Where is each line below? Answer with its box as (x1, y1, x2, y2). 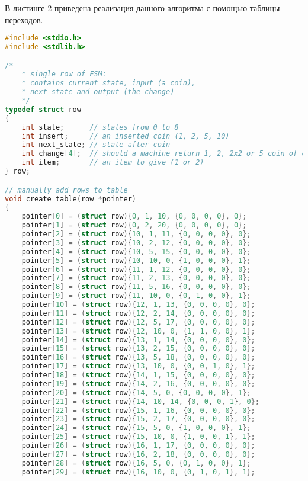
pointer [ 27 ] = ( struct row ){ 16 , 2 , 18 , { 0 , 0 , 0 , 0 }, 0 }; (21, 450, 255, 458)
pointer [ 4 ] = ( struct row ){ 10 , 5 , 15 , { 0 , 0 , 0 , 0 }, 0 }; (21, 247, 251, 256)
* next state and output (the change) (21, 88, 175, 97)
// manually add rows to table (5, 185, 128, 194)
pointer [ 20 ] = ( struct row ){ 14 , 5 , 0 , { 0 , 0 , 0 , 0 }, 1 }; (21, 388, 251, 397)
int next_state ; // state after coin (21, 140, 171, 149)
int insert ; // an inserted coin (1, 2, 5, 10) (21, 132, 230, 140)
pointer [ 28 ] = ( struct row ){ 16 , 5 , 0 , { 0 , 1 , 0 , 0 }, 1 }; (21, 458, 251, 467)
